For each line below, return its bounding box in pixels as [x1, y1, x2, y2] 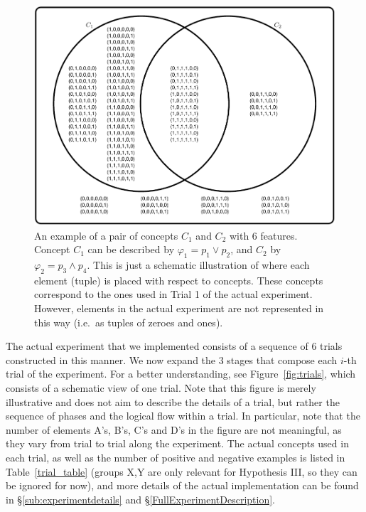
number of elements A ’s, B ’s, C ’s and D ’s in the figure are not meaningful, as [6, 422, 342, 437]
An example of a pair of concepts [34, 228, 178, 242]
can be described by [87, 242, 175, 257]
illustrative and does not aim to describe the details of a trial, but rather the [6, 394, 340, 409]
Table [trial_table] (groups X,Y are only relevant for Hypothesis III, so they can [6, 464, 357, 479]
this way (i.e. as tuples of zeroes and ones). [34, 314, 223, 329]
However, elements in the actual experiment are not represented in [34, 301, 324, 316]
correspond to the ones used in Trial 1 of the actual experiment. [34, 287, 313, 302]
